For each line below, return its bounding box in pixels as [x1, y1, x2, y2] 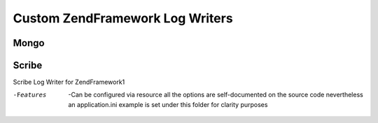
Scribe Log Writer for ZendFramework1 [13, 78, 125, 87]
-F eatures [13, 91, 47, 99]
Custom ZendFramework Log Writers [13, 10, 234, 26]
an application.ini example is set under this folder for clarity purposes [68, 100, 268, 108]
